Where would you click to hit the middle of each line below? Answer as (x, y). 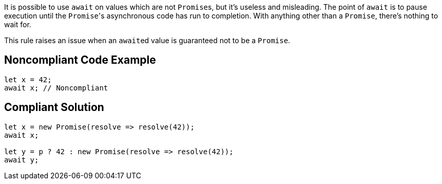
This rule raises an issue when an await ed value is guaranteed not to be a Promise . (147, 40)
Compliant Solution (54, 107)
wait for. (18, 24)
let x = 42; (28, 79)
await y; (22, 160)
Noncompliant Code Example (80, 60)
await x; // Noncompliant (56, 88)
